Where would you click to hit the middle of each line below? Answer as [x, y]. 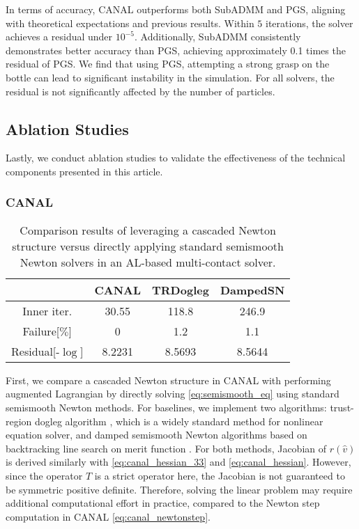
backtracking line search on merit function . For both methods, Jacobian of [166, 448]
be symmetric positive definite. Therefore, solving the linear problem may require [179, 489]
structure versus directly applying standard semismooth [148, 246]
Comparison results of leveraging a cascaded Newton [148, 230]
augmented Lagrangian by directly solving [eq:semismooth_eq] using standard [173, 394]
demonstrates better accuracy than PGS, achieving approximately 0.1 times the [176, 50]
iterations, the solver [310, 23]
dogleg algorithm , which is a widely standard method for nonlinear [179, 421]
